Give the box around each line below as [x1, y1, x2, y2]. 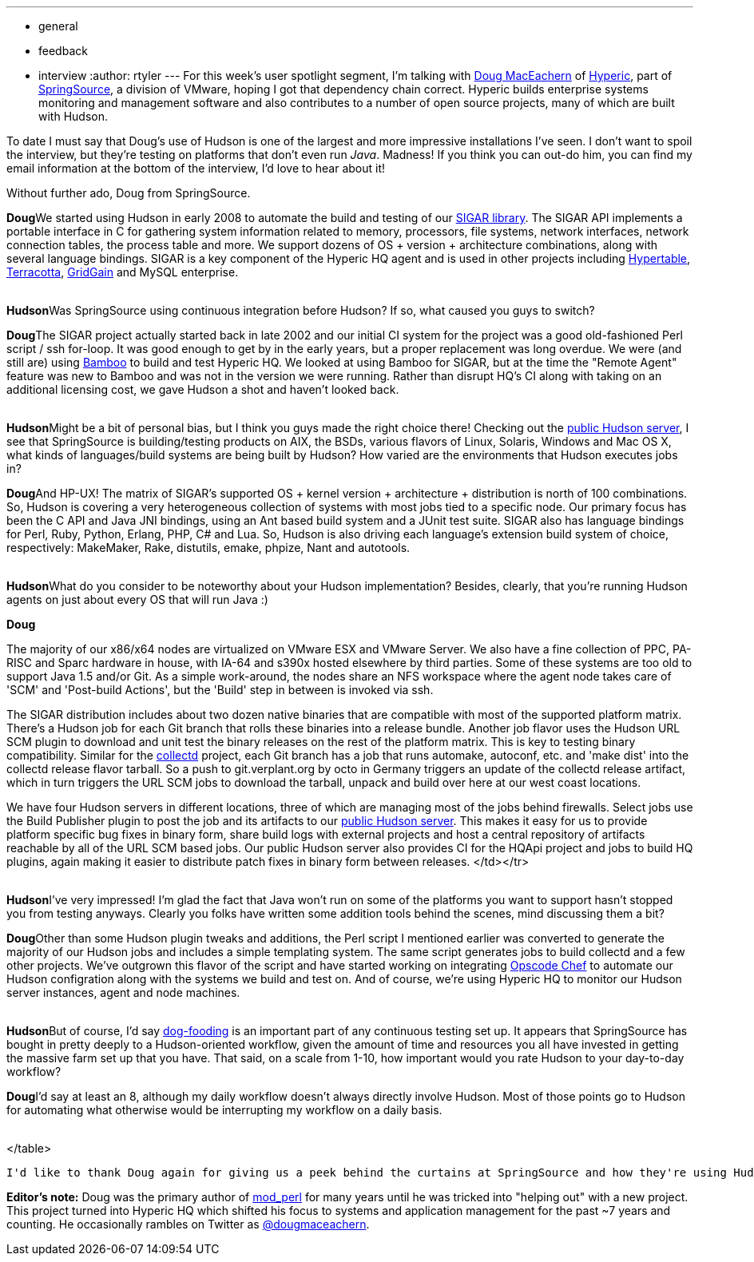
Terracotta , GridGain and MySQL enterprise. [6, 265, 239, 279]
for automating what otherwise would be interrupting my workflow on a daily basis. [6, 1103, 442, 1117]
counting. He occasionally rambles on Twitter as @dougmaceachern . [6, 1217, 370, 1231]
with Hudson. [38, 109, 108, 123]
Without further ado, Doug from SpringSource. [6, 186, 251, 200]
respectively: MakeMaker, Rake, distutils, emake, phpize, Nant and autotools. [6, 541, 411, 554]
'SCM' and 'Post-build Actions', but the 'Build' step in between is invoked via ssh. [6, 683, 434, 696]
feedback [38, 44, 88, 58]
